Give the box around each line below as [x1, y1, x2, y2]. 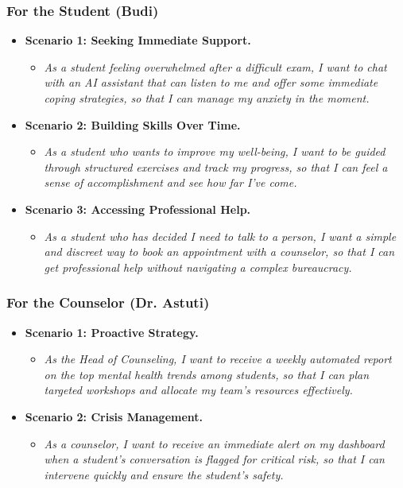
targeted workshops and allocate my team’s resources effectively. [44, 381, 353, 398]
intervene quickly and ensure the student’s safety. [44, 466, 284, 482]
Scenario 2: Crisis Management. [25, 408, 203, 424]
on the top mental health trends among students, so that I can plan [44, 366, 370, 382]
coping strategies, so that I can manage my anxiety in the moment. [44, 90, 370, 106]
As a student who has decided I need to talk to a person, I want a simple [44, 227, 397, 244]
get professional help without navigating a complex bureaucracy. [44, 258, 352, 275]
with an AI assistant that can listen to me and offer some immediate [44, 74, 378, 91]
